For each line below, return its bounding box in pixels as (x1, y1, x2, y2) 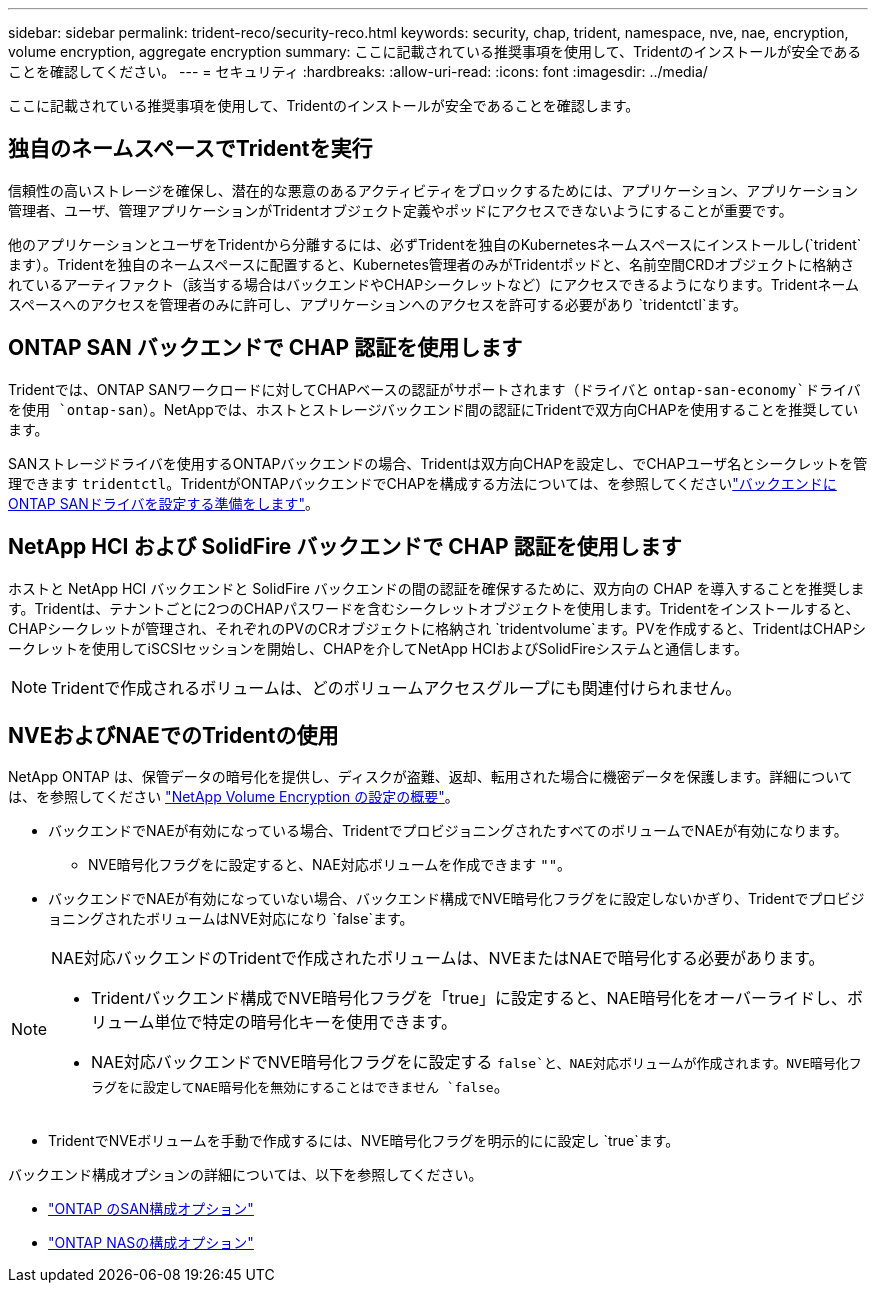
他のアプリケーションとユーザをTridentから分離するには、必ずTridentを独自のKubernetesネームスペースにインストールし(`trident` (8, 235, 862, 253)
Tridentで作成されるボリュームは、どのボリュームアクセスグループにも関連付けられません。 (51, 677, 742, 698)
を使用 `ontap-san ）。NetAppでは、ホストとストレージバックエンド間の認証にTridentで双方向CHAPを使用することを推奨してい (8, 400, 859, 418)
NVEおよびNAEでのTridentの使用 (8, 722, 339, 748)
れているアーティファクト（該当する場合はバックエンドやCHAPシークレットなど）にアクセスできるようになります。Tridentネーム (8, 275, 859, 293)
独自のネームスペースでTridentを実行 (8, 136, 373, 162)
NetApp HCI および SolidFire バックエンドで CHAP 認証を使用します (8, 534, 682, 560)
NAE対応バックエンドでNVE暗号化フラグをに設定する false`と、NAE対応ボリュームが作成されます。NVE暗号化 (91, 1052, 849, 1073)
